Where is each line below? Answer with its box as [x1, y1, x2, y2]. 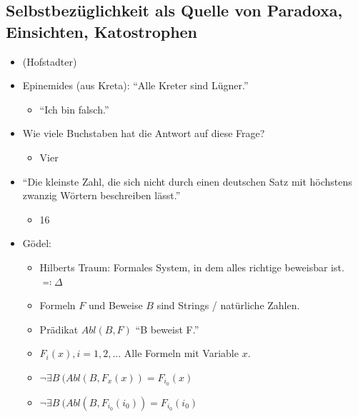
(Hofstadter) [22, 54, 77, 69]
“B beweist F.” [135, 321, 199, 336]
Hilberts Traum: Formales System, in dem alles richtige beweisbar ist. [39, 259, 344, 274]
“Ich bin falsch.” [39, 101, 109, 116]
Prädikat [39, 321, 79, 336]
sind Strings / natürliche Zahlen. [156, 298, 300, 313]
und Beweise [88, 298, 143, 313]
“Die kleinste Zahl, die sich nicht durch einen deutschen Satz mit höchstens [22, 174, 352, 189]
